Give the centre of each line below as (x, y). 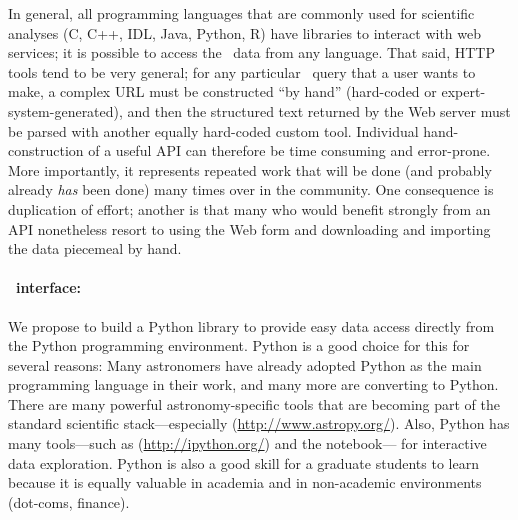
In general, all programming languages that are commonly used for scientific (241, 13)
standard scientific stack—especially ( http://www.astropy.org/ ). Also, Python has (259, 423)
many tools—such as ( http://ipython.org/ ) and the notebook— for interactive (247, 443)
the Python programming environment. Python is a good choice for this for (239, 345)
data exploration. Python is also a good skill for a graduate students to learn (243, 462)
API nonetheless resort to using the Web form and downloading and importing (249, 228)
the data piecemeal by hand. (95, 248)
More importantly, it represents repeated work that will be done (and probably (250, 169)
